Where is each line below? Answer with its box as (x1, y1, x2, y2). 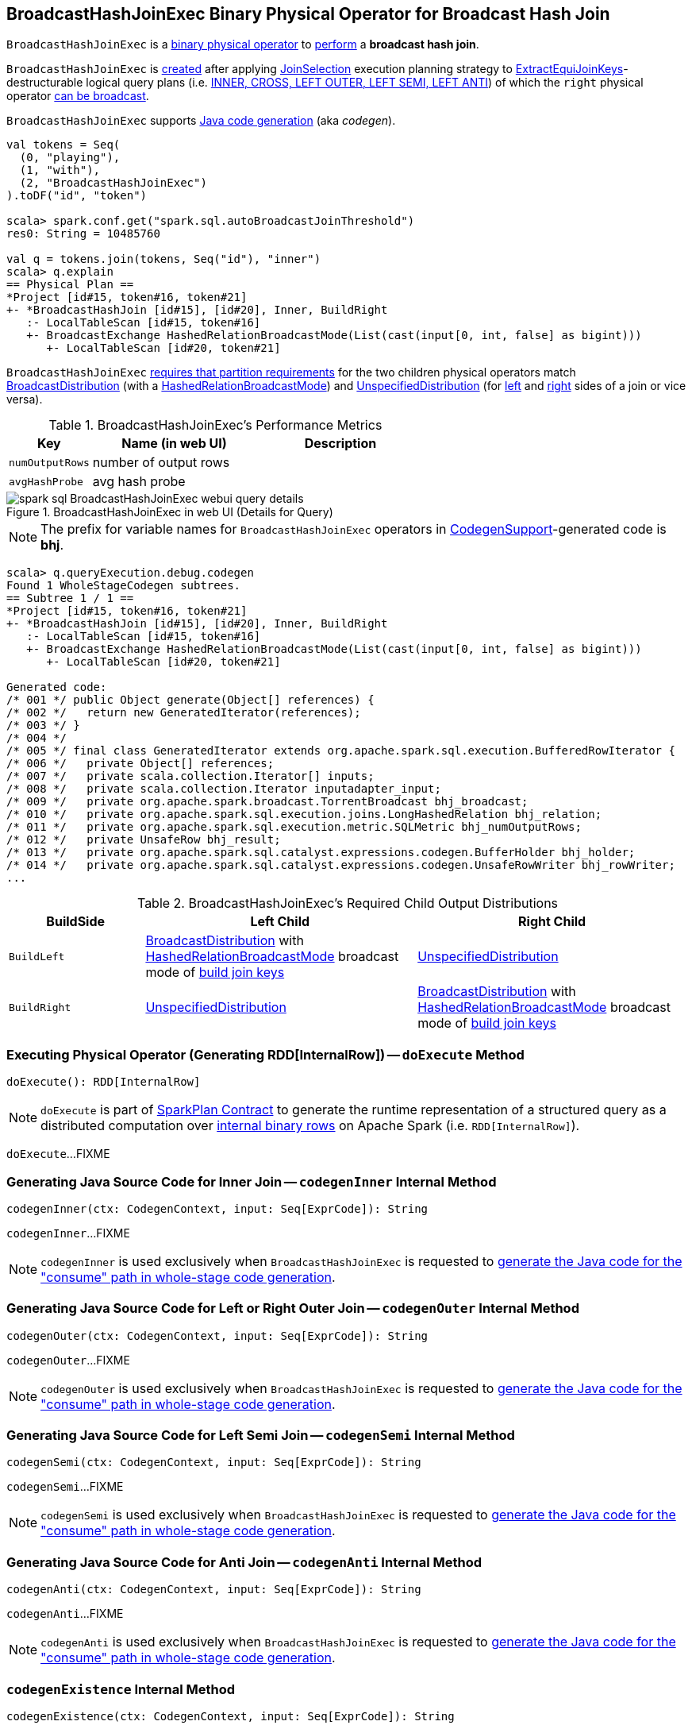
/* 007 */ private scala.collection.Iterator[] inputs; (6, 770, 375, 783)
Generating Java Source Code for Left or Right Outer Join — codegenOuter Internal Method (6, 1300, 579, 1317)
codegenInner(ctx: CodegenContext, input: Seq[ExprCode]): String (6, 1202, 429, 1215)
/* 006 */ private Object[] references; (6, 757, 275, 770)
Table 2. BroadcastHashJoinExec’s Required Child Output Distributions (136, 895, 559, 912)
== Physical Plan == (6, 278, 134, 291)
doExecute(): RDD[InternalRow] (6, 1075, 201, 1089)
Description (304, 435, 377, 452)
